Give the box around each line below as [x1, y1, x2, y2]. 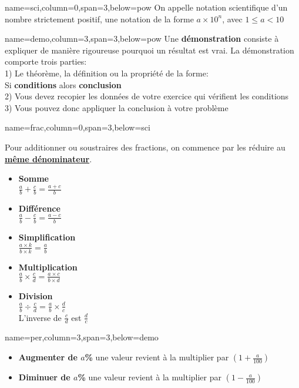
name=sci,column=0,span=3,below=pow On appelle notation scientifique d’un [5, 1, 288, 13]
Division [18, 289, 53, 302]
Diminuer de [18, 371, 70, 383]
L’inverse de [18, 311, 62, 323]
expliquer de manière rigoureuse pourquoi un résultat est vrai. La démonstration [5, 44, 294, 56]
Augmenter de [18, 351, 78, 363]
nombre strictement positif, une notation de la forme [5, 12, 194, 25]
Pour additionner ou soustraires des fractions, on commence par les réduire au [5, 141, 285, 153]
